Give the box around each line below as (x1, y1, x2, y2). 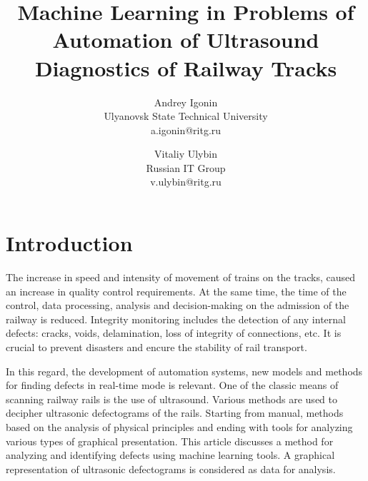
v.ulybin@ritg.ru (150, 174, 222, 189)
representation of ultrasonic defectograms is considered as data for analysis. (6, 461, 336, 476)
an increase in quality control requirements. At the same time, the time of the (6, 283, 347, 298)
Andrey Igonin (154, 94, 218, 109)
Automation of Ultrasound (52, 25, 319, 54)
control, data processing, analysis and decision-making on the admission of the (6, 298, 349, 313)
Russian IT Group (146, 160, 226, 175)
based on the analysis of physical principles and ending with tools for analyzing (6, 419, 353, 434)
